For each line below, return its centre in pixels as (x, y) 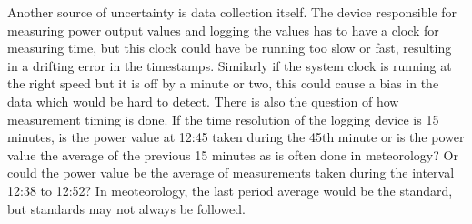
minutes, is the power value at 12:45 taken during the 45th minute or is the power (236, 137)
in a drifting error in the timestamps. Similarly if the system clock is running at (230, 65)
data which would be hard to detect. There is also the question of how (203, 101)
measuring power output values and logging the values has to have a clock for (223, 30)
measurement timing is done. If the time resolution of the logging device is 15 (223, 119)
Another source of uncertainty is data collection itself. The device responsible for (232, 12)
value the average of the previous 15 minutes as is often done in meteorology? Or (233, 154)
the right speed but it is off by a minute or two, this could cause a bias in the (223, 83)
